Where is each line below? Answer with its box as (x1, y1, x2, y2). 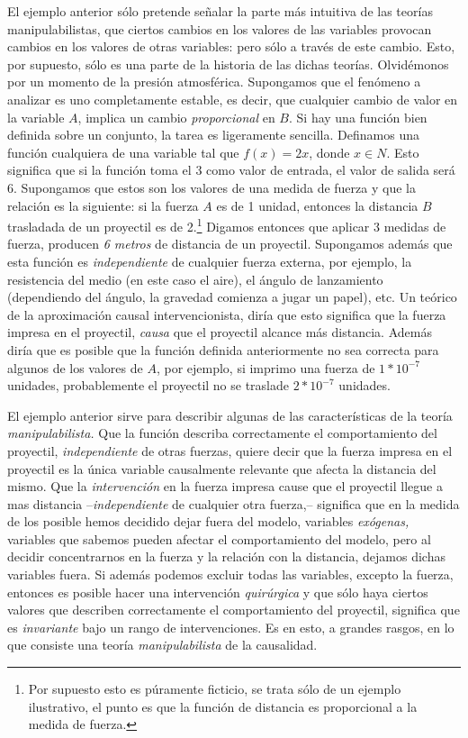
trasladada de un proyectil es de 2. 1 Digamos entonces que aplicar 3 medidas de (7, 214, 446, 235)
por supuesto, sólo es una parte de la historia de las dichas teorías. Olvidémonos (7, 54, 449, 73)
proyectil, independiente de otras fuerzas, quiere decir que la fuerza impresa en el (7, 441, 453, 460)
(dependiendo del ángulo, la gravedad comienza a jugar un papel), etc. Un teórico (7, 287, 457, 306)
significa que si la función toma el (7, 160, 192, 179)
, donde (309, 142, 350, 161)
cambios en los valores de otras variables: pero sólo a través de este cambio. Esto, (7, 37, 455, 56)
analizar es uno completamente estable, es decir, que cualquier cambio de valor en (7, 89, 458, 108)
